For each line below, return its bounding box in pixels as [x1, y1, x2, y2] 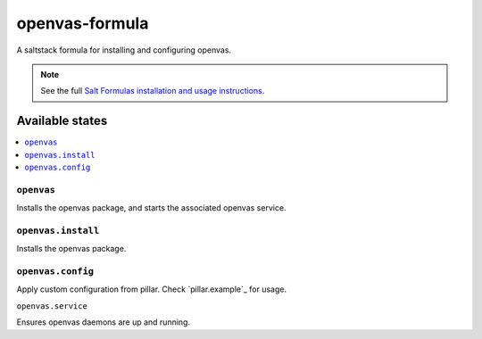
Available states [16, 113, 108, 128]
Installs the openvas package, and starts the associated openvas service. [16, 203, 287, 213]
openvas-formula [16, 13, 149, 33]
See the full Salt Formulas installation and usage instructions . [40, 86, 265, 96]
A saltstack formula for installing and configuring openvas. [16, 45, 232, 55]
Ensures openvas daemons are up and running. [16, 317, 191, 327]
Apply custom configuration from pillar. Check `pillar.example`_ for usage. [16, 284, 287, 294]
